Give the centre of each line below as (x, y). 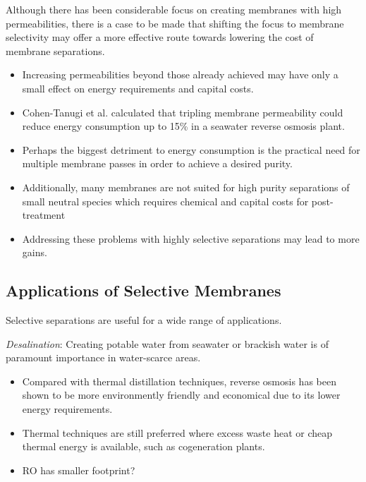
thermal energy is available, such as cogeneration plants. (144, 446)
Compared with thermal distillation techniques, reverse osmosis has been (179, 381)
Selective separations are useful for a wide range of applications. (144, 320)
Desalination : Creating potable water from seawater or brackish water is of (167, 343)
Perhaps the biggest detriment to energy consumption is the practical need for (191, 149)
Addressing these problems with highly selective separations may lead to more (191, 238)
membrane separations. (55, 50)
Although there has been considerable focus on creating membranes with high (174, 9)
